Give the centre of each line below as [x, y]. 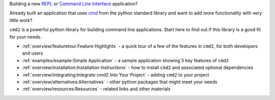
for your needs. [25, 37]
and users [33, 53]
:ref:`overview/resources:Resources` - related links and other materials [96, 89]
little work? [21, 20]
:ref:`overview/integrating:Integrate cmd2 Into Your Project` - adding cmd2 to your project [116, 74]
